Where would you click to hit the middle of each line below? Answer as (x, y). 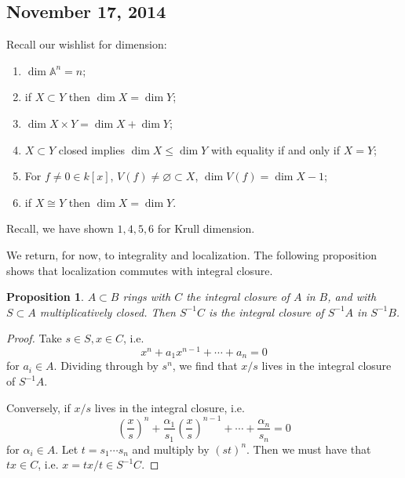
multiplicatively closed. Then (108, 311)
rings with (147, 297)
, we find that (205, 366)
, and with (352, 297)
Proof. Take (34, 338)
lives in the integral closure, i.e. (170, 407)
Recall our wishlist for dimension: (87, 44)
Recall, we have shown (60, 228)
